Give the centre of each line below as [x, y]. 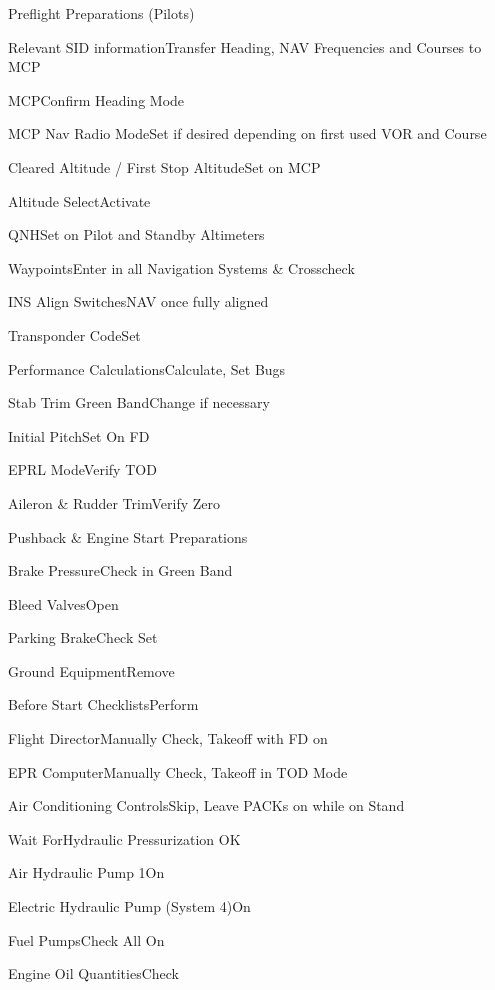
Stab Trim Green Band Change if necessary [139, 402]
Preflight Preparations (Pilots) [101, 13]
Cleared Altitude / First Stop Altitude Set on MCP [164, 166]
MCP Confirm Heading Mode [96, 99]
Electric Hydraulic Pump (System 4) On [129, 906]
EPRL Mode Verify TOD [82, 469]
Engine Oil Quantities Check [94, 973]
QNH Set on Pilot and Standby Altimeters [136, 234]
